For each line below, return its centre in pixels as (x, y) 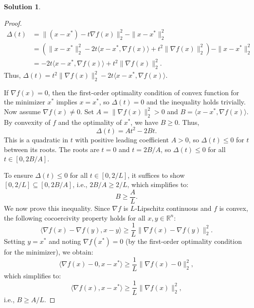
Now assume (22, 111)
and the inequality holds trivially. (196, 102)
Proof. (13, 23)
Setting (15, 241)
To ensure (18, 175)
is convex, (234, 208)
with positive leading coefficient (122, 139)
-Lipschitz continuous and (173, 208)
